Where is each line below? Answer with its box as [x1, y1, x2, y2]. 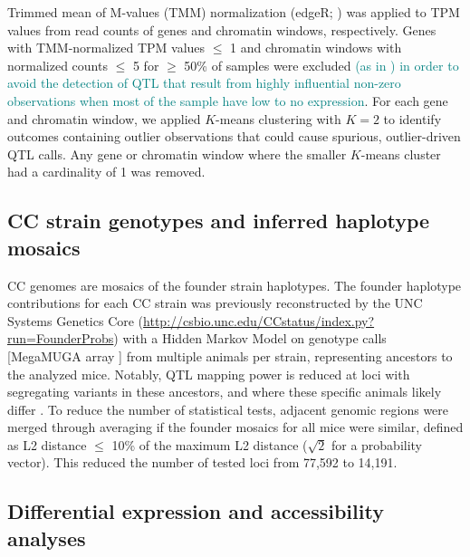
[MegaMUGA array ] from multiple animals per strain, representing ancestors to [7, 346, 453, 365]
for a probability [331, 435, 423, 454]
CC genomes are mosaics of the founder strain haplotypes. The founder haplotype [7, 275, 462, 294]
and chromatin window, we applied [7, 109, 201, 128]
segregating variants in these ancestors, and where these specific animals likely [7, 382, 442, 401]
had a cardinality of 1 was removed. [7, 162, 206, 181]
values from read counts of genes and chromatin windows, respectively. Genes [7, 20, 436, 39]
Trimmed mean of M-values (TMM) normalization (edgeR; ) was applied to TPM [7, 3, 460, 21]
